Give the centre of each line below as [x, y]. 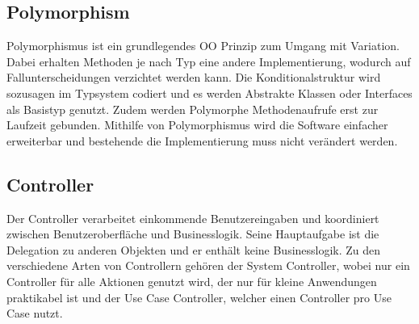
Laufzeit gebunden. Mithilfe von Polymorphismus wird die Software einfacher [197, 125]
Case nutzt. [35, 313]
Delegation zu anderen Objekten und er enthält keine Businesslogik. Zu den [194, 249]
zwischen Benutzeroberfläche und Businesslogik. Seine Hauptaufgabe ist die [193, 234]
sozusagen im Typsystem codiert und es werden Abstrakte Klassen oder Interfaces [209, 93]
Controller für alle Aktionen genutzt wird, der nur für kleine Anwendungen [192, 281]
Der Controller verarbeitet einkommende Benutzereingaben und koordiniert [193, 218]
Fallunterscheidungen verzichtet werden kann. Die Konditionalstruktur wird [194, 77]
